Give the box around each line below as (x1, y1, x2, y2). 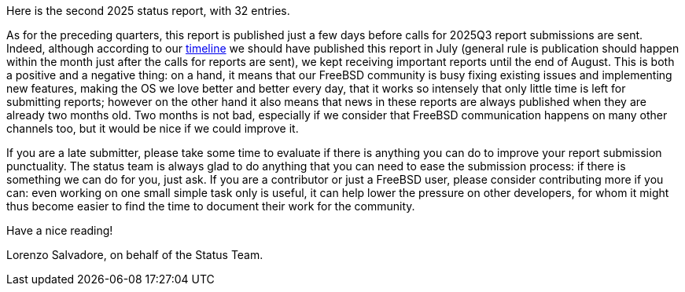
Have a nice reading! (6, 224, 113, 237)
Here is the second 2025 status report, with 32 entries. (6, 4, 290, 17)
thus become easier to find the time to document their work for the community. (6, 199, 415, 213)
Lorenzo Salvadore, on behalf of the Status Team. (6, 248, 263, 261)
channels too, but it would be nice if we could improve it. (6, 122, 299, 135)
